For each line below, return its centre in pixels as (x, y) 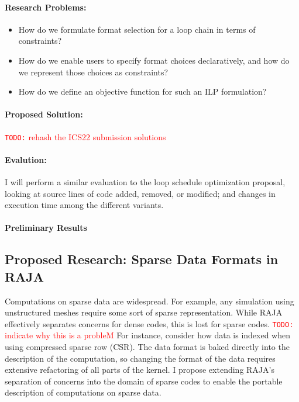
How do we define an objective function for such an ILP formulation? (142, 91)
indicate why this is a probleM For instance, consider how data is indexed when (147, 335)
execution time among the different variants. (84, 205)
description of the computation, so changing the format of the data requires (140, 358)
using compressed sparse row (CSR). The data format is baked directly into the (147, 347)
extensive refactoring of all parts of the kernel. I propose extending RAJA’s (140, 370)
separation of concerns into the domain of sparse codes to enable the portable (144, 381)
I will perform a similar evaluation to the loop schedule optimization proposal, (145, 182)
